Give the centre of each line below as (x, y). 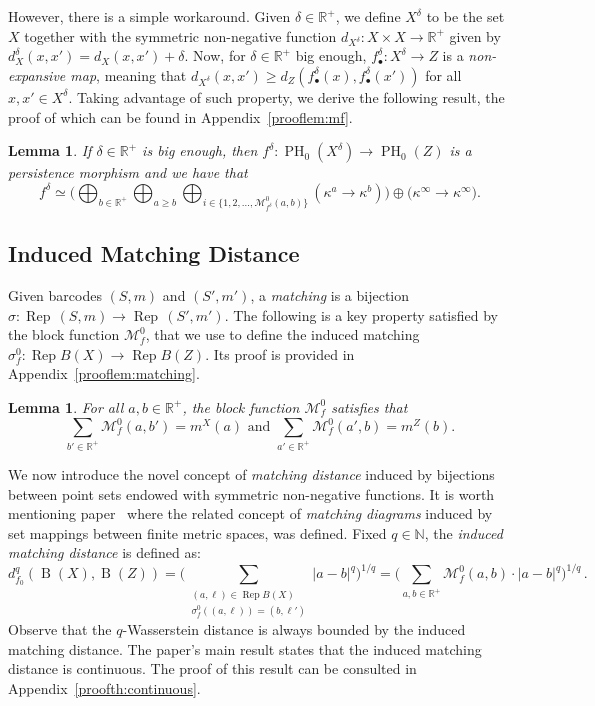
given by (475, 35)
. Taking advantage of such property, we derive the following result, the (286, 96)
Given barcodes (55, 294)
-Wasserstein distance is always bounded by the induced (294, 629)
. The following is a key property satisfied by (361, 314)
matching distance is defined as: (104, 552)
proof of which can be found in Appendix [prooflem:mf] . (180, 116)
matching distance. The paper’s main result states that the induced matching (245, 648)
